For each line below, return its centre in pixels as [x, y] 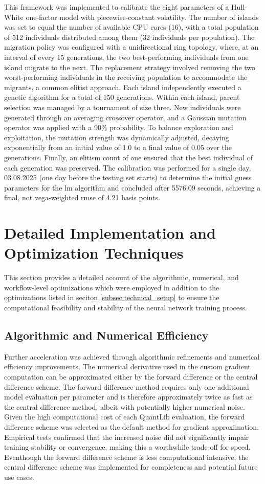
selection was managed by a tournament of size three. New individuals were [123, 107]
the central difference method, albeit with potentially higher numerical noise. [125, 406]
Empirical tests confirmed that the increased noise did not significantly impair [127, 437]
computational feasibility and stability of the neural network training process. [126, 307]
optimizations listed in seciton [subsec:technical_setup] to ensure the [112, 297]
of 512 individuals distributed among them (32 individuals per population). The [129, 37]
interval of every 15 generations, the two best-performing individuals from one [126, 57]
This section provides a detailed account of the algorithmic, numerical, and [122, 277]
